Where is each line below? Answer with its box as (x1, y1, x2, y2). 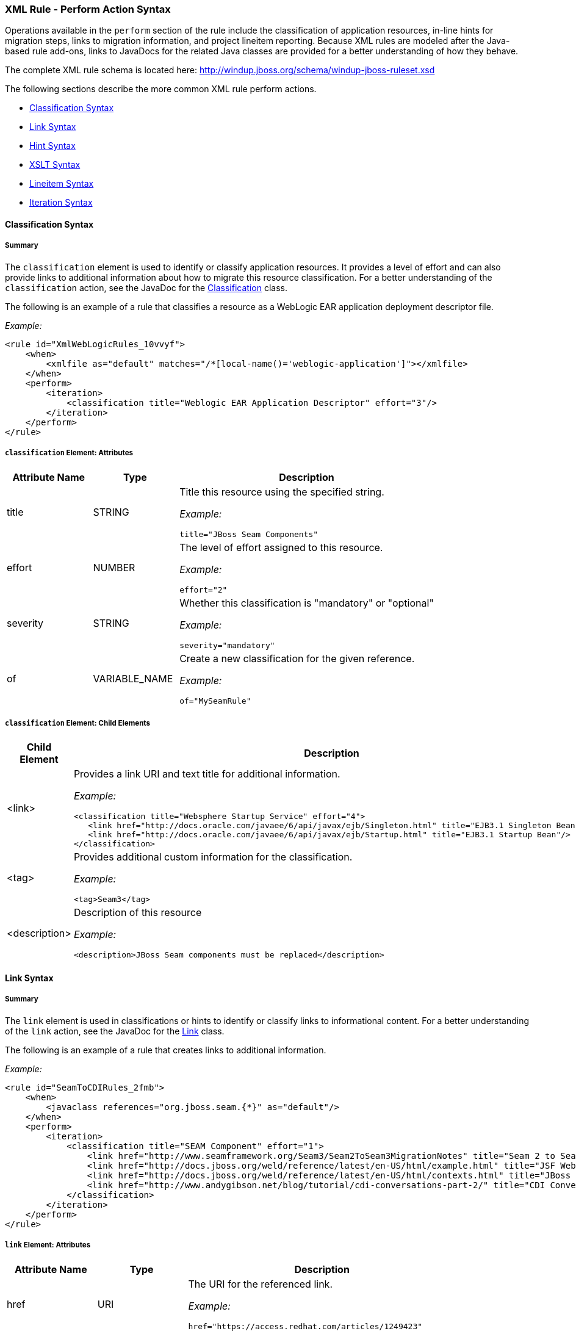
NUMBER (93, 561, 135, 574)
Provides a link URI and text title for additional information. (73, 768, 340, 781)
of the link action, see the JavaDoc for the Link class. (5, 1025, 225, 1036)
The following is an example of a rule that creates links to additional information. (5, 1044, 326, 1055)
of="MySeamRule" (179, 696, 251, 705)
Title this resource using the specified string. (179, 485, 384, 498)
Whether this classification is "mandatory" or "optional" (179, 596, 434, 609)
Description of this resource (73, 906, 202, 919)
